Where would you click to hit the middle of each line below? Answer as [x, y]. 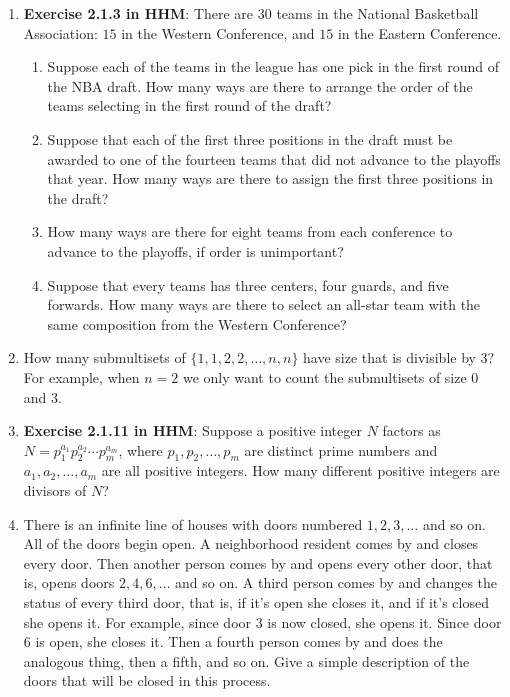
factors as [411, 430]
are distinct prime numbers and [341, 449]
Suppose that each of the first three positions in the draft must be [250, 138]
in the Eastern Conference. [419, 32]
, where [140, 449]
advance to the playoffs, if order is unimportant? [195, 250]
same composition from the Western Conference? [197, 323]
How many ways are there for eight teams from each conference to [250, 231]
